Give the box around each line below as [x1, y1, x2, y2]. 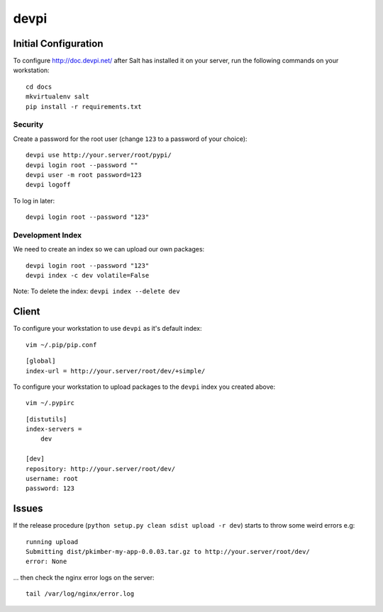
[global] [26, 357, 56, 365]
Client [13, 305, 40, 318]
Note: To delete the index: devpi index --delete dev [13, 287, 180, 295]
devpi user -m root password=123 [26, 171, 142, 178]
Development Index [13, 230, 82, 240]
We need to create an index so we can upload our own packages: [13, 245, 205, 254]
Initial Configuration [13, 38, 104, 50]
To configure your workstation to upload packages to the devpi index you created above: [13, 382, 276, 391]
